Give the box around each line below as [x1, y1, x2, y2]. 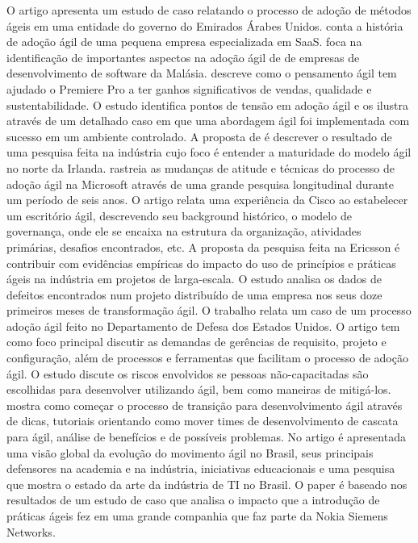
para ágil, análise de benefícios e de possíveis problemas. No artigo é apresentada [6, 428, 406, 445]
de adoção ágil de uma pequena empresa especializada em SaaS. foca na [6, 33, 362, 50]
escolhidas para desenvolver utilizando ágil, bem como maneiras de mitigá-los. [6, 381, 391, 398]
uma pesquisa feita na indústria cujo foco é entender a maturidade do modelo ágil [6, 144, 412, 161]
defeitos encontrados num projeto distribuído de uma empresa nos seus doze [6, 286, 382, 303]
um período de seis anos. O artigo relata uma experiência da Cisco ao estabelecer [6, 191, 408, 208]
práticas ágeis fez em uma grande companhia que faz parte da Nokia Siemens [6, 507, 388, 524]
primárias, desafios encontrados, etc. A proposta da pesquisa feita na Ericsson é [6, 238, 400, 255]
